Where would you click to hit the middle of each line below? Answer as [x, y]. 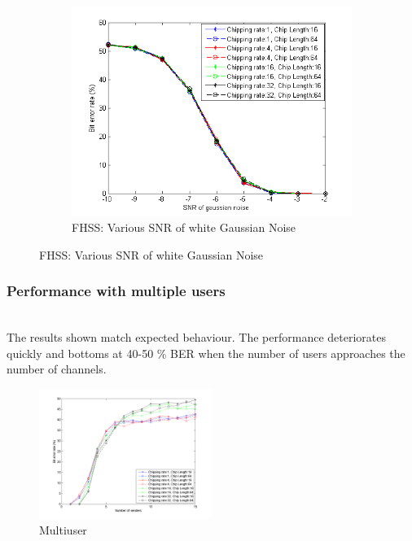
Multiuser [63, 529]
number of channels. [57, 369]
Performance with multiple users [116, 291]
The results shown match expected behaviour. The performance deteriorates [197, 337]
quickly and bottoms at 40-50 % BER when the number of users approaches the [206, 353]
